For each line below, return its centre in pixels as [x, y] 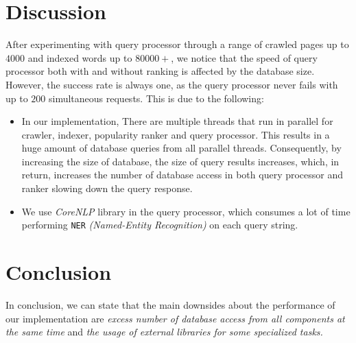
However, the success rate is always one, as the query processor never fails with [172, 84]
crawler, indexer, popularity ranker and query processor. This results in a [176, 134]
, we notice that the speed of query [244, 57]
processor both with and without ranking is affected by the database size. [160, 71]
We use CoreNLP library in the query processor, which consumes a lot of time [186, 211]
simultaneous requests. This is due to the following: [156, 98]
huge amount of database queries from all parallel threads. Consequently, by [181, 148]
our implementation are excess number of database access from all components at [175, 318]
